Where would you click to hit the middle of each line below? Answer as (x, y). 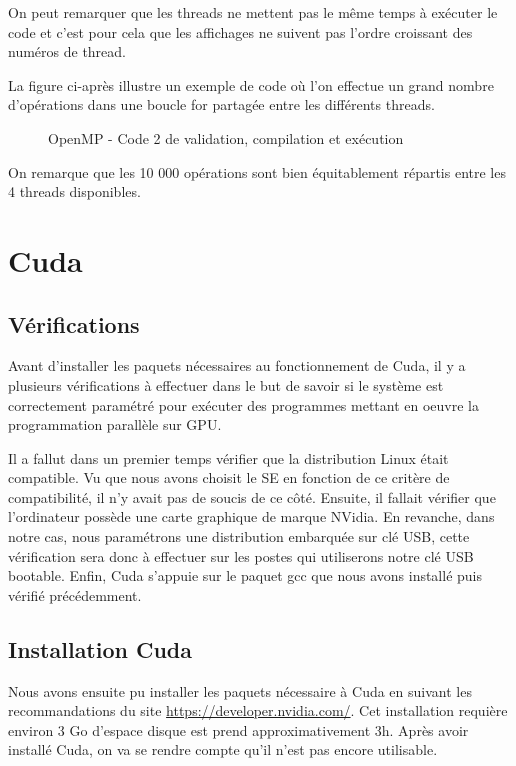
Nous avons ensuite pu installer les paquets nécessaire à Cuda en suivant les (240, 690)
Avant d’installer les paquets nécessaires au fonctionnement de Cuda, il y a (237, 365)
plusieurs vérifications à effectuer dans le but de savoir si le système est (226, 384)
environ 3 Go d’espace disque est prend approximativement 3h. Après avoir (238, 729)
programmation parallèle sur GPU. (115, 424)
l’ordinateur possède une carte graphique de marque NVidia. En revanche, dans (251, 516)
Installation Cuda (100, 648)
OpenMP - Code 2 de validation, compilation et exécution (226, 137)
